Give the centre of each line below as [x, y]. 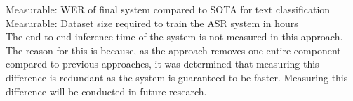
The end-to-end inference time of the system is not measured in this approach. [174, 37]
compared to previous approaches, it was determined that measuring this [162, 64]
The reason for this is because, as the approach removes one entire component [173, 50]
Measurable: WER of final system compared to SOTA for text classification [168, 9]
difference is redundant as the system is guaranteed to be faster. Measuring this [177, 77]
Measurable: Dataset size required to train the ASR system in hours [152, 23]
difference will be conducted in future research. [106, 91]
